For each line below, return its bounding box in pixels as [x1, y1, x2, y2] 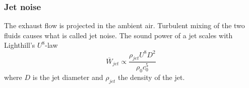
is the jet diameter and [32, 71, 103, 82]
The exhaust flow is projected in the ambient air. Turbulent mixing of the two [4, 20, 245, 31]
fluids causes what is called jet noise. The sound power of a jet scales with [4, 30, 233, 40]
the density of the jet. [117, 71, 185, 82]
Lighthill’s [4, 40, 35, 50]
